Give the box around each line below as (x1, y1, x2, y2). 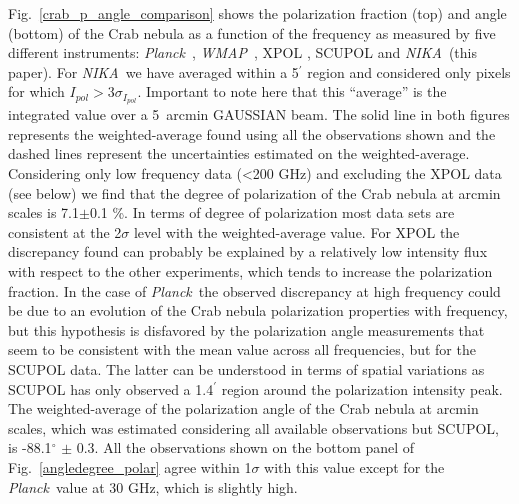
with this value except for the (264, 456, 445, 477)
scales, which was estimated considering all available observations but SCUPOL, (8, 417, 499, 438)
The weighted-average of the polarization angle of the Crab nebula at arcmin (8, 398, 479, 419)
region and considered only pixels (307, 61, 511, 82)
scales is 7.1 (8, 202, 79, 223)
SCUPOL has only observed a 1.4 (8, 378, 214, 399)
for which (8, 81, 65, 102)
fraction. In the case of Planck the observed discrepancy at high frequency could (8, 280, 501, 301)
